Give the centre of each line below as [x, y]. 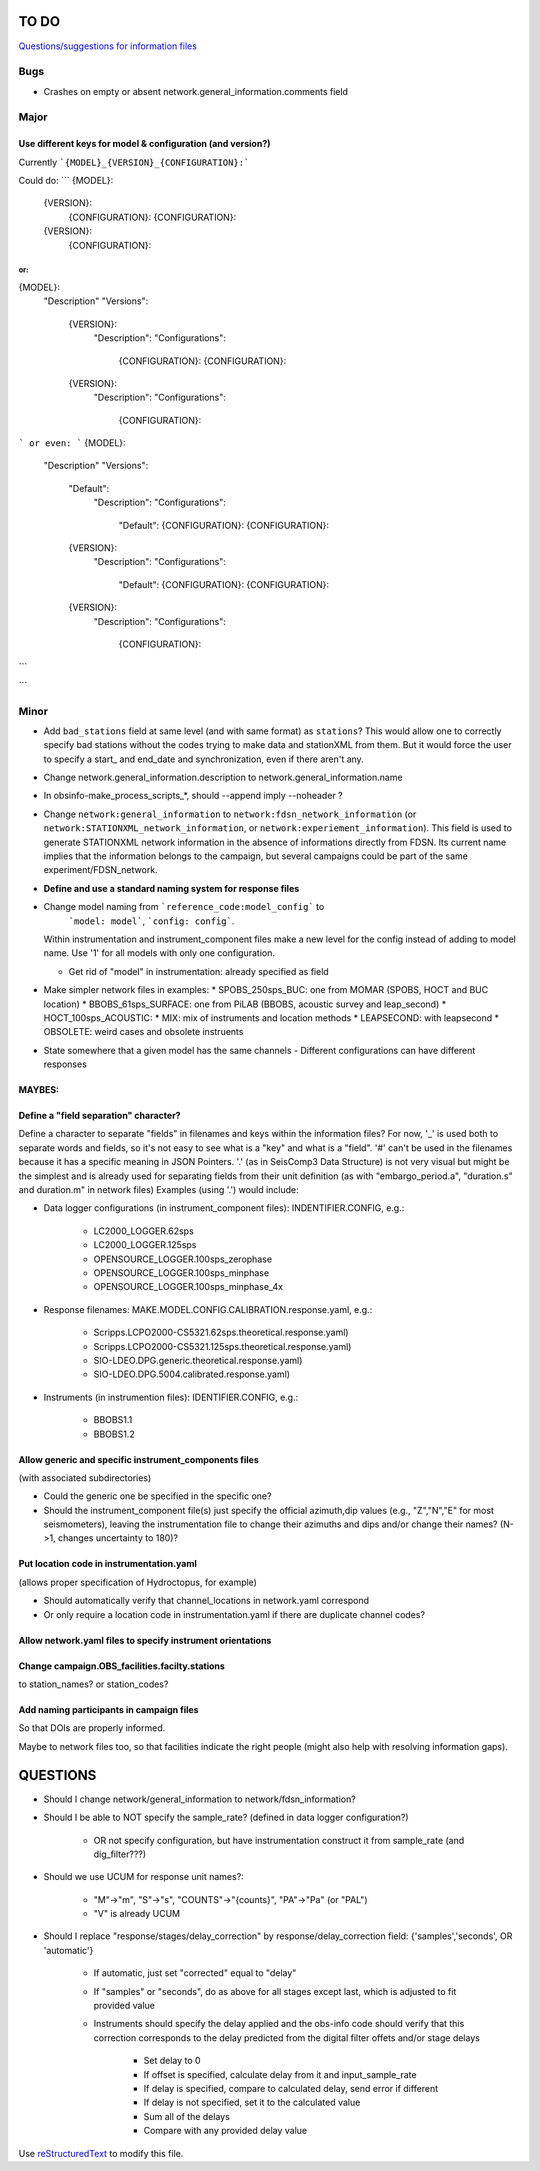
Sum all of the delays [186, 2116]
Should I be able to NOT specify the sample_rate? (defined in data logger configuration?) [226, 1817]
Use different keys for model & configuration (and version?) [144, 144]
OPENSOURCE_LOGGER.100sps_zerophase [183, 1259]
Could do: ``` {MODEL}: [66, 180]
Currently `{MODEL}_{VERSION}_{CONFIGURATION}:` [134, 162]
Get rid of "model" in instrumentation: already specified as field [198, 971]
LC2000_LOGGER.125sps [145, 1245]
